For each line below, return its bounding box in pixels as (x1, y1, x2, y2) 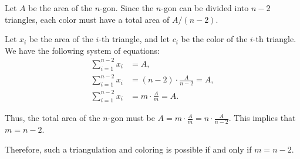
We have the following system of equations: (5, 44, 160, 56)
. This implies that (228, 112, 296, 124)
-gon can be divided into (161, 2, 249, 13)
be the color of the (181, 33, 248, 45)
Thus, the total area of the (5, 112, 100, 124)
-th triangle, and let (99, 33, 170, 45)
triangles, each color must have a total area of (5, 13, 170, 25)
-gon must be (107, 112, 155, 124)
